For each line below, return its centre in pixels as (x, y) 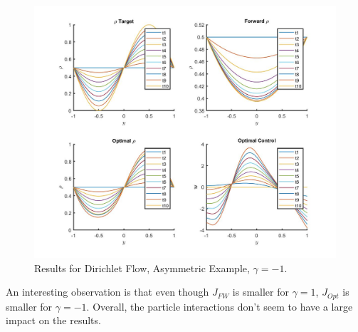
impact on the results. (53, 320)
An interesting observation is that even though (107, 292)
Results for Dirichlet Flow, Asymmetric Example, (142, 268)
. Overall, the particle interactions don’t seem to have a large (220, 306)
